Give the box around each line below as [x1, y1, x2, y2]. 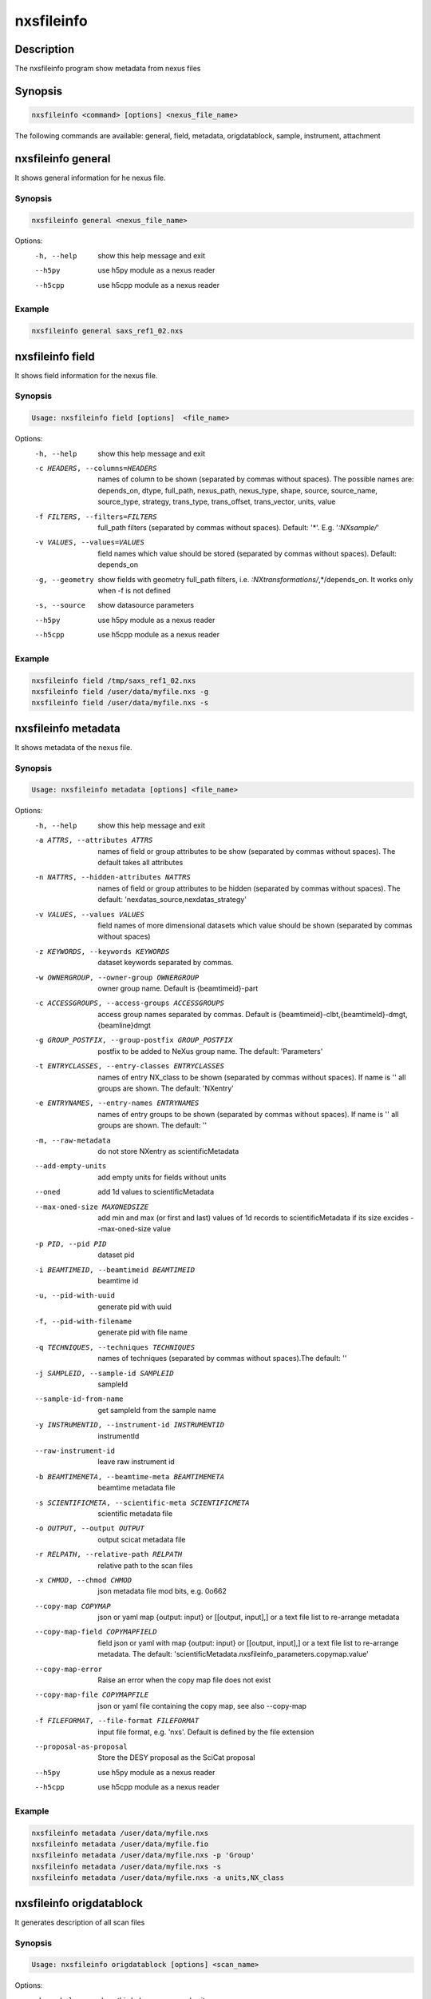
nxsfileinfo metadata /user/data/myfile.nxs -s [31, 1861, 221, 1871]
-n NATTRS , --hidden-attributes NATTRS [34, 872, 191, 882]
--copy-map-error [34, 1664, 103, 1674]
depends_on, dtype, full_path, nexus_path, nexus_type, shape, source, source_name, [97, 485, 378, 495]
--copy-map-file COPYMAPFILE [34, 1690, 149, 1699]
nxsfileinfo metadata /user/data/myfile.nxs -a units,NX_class [31, 1873, 285, 1882]
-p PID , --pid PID [34, 1239, 107, 1248]
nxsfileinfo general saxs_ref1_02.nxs [31, 326, 184, 336]
